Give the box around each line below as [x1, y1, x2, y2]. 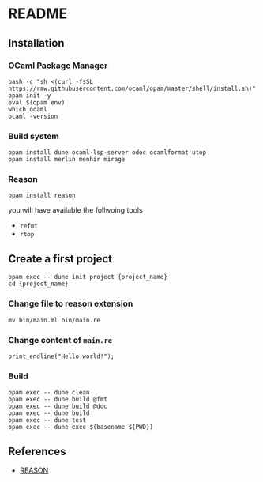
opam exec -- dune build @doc [8, 402, 108, 411]
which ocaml [8, 105, 47, 113]
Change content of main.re [8, 334, 113, 345]
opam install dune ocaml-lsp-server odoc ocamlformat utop [8, 149, 207, 156]
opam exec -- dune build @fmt [8, 396, 108, 404]
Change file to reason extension [8, 298, 133, 309]
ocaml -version [8, 112, 58, 120]
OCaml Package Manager [8, 60, 108, 71]
